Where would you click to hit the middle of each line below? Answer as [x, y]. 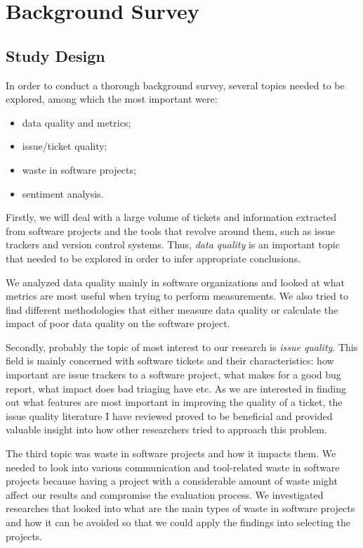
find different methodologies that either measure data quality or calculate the [172, 309]
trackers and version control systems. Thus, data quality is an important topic [173, 244]
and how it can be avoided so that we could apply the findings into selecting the [178, 522]
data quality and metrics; [77, 122]
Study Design [55, 55]
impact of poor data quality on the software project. [118, 323]
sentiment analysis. [63, 193]
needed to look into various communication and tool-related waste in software [173, 467]
